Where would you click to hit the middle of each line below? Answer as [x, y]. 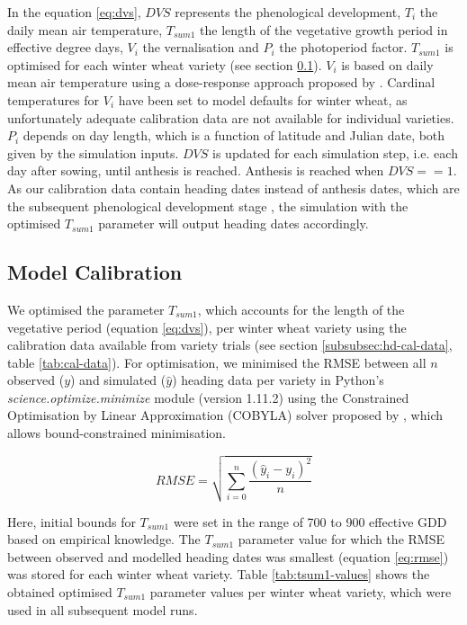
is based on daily [387, 64]
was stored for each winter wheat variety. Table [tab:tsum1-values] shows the [219, 574]
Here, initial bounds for [72, 521]
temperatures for [54, 99]
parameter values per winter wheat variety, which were [301, 591]
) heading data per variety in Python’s [278, 380]
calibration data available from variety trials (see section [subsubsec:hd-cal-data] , [230, 345]
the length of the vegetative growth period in [324, 29]
